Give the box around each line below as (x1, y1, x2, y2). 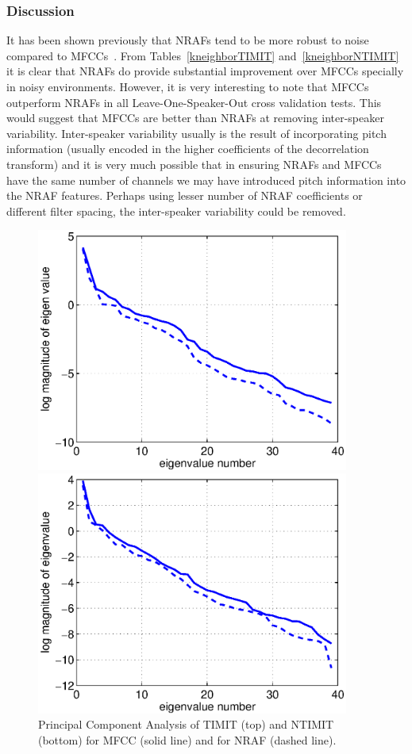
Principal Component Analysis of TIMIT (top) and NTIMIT (38, 716, 334, 733)
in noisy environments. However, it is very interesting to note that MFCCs (6, 78, 369, 94)
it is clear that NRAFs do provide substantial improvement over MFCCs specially (6, 63, 404, 79)
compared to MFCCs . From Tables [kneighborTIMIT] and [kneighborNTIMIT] (6, 47, 399, 63)
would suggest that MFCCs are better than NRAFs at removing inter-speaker (6, 109, 384, 126)
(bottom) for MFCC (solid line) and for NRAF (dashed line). (38, 731, 337, 748)
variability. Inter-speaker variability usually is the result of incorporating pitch (6, 124, 387, 141)
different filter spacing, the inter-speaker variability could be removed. (6, 202, 346, 219)
